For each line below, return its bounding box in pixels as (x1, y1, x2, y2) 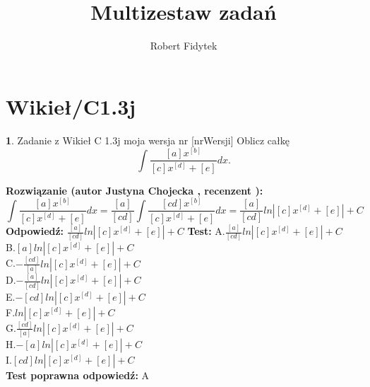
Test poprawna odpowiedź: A (6, 368, 150, 383)
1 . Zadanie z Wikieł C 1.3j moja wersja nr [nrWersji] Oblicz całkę (6, 132, 290, 147)
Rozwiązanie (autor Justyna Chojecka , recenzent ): (6, 183, 263, 197)
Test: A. (187, 224, 225, 238)
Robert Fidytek (150, 38, 217, 53)
